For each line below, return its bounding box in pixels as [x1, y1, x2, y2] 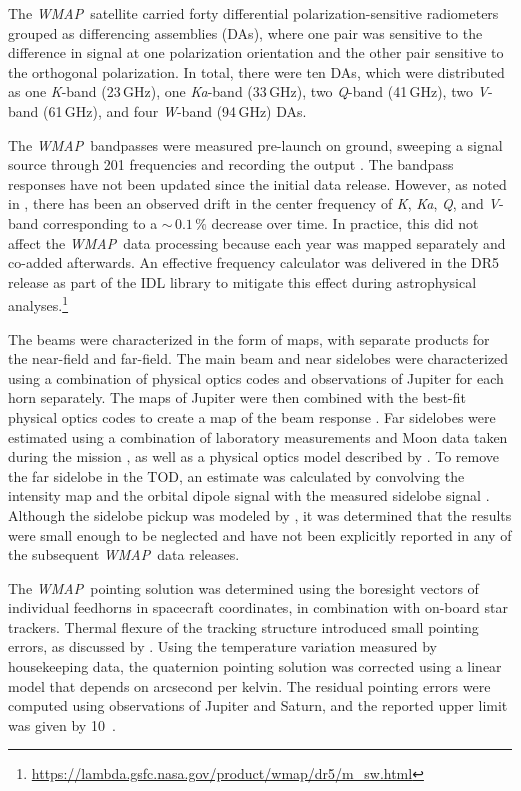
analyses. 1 [8, 292, 69, 315]
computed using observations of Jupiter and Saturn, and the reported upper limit [8, 695, 508, 716]
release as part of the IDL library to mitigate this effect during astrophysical [8, 271, 477, 292]
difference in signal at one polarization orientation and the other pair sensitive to [8, 42, 504, 63]
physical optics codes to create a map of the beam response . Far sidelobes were [8, 406, 496, 427]
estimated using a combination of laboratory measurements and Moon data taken [8, 426, 508, 447]
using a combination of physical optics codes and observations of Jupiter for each [8, 367, 504, 388]
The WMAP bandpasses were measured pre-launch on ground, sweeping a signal [8, 134, 503, 155]
